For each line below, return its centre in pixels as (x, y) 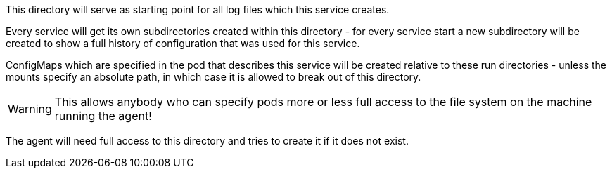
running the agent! (103, 116)
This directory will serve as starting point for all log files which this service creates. (198, 9)
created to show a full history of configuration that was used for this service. (183, 43)
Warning (30, 109)
